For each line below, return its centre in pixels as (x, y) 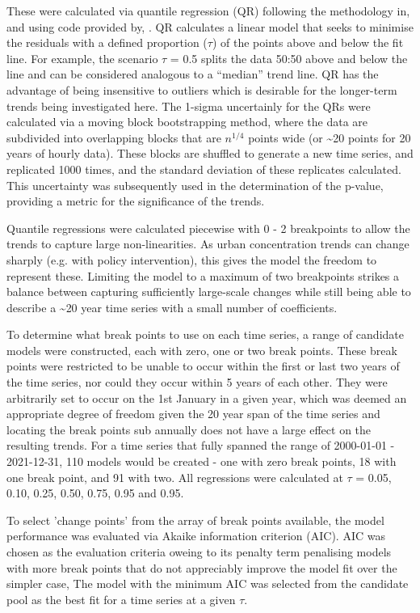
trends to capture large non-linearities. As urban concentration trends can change (208, 244)
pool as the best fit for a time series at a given (121, 599)
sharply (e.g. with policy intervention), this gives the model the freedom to (192, 259)
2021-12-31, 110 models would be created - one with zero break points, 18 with (202, 461)
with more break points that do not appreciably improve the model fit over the (202, 567)
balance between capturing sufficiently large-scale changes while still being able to (209, 292)
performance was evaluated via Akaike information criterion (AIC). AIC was (196, 536)
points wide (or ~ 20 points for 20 (330, 137)
